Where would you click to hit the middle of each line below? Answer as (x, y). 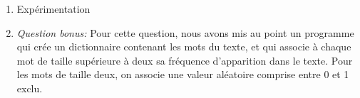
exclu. (30, 88)
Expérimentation (53, 9)
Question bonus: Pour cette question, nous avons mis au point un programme (185, 32)
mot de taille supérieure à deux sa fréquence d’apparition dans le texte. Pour (185, 60)
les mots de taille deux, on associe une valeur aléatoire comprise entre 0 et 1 (183, 74)
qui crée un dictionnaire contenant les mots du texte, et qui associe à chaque (184, 47)
